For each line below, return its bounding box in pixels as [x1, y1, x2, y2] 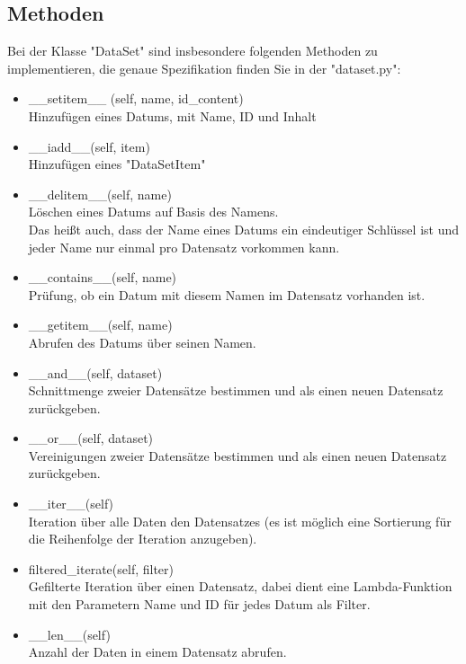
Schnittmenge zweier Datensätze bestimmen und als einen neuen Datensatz [28, 381, 444, 400]
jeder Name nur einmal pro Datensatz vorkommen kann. [28, 237, 340, 256]
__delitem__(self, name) [28, 184, 172, 203]
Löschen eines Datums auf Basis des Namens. [28, 202, 279, 221]
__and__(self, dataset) [28, 363, 163, 382]
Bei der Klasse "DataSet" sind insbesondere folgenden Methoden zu [7, 41, 378, 60]
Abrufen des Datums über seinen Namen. [28, 332, 256, 351]
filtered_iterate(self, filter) [28, 559, 175, 578]
